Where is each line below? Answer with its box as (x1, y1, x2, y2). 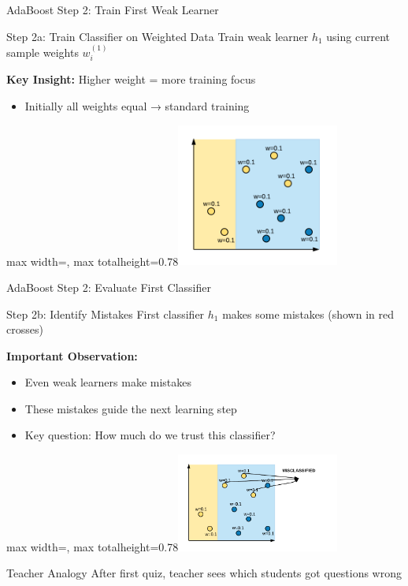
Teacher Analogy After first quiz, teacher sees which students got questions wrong (6, 565, 402, 581)
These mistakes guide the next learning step (24, 400, 237, 416)
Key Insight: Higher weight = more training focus (6, 71, 256, 88)
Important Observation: (6, 347, 138, 364)
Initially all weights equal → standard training (24, 98, 250, 114)
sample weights (6, 44, 79, 60)
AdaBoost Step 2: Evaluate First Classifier (6, 278, 211, 295)
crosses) (6, 321, 43, 338)
